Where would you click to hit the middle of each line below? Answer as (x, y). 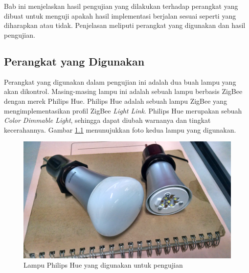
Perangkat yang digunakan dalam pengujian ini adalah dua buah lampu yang (120, 81)
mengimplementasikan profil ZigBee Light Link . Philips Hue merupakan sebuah (123, 110)
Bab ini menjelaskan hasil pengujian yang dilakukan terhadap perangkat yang (121, 6)
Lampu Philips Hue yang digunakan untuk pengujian (103, 265)
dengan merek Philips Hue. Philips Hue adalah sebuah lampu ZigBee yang (115, 101)
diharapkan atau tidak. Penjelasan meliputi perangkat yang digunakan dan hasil (125, 25)
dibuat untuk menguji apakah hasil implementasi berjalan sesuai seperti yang (120, 15)
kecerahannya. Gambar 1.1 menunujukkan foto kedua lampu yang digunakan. (120, 129)
